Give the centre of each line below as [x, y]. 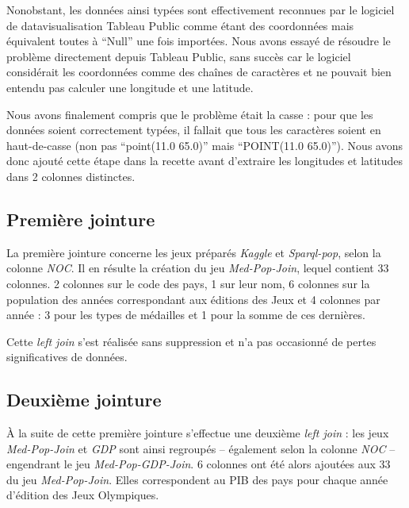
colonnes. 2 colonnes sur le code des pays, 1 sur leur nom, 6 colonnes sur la [188, 283]
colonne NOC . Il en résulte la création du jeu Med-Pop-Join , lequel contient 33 [198, 268]
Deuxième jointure [84, 400]
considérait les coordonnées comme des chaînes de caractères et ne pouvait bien [199, 72]
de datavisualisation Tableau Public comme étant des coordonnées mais [180, 25]
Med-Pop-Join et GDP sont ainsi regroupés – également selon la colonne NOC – [201, 448]
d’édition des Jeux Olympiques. [83, 495]
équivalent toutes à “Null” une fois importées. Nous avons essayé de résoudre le [199, 41]
